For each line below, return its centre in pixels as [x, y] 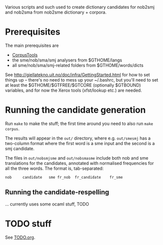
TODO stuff [28, 224]
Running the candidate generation [75, 110]
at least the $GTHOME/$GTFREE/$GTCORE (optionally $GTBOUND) [73, 85]
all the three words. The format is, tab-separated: [54, 168]
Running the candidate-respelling [57, 192]
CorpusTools [25, 55]
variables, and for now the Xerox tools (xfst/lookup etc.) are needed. [73, 90]
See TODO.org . [20, 237]
